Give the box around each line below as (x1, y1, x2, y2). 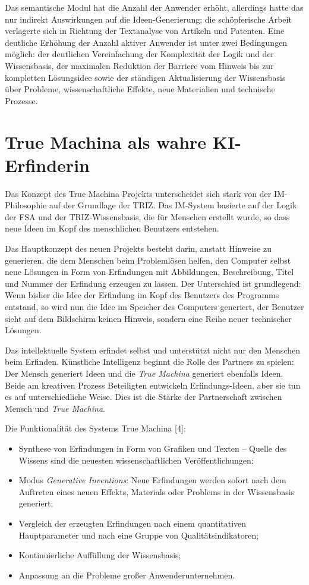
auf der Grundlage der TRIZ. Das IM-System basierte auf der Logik (49, 199, 297, 211)
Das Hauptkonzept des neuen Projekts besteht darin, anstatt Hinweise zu (5, 242, 272, 255)
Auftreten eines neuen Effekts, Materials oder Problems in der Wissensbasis (18, 485, 295, 498)
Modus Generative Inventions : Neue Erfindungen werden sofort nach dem (18, 474, 286, 486)
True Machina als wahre (5, 129, 207, 154)
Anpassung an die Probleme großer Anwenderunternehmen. (18, 568, 235, 581)
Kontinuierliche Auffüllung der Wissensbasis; (18, 549, 181, 561)
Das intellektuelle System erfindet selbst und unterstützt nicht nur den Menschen (5, 343, 300, 356)
